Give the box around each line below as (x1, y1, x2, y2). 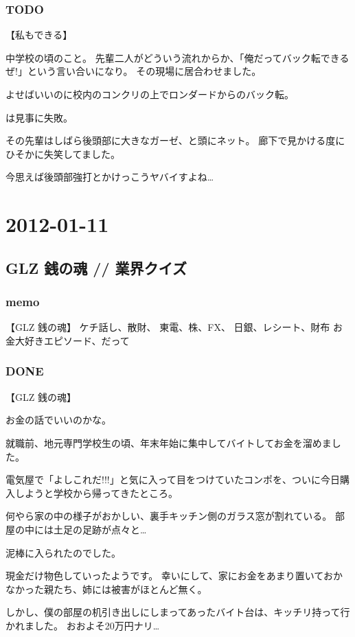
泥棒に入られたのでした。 (5, 545, 121, 559)
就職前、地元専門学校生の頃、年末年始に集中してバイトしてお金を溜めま (5, 435, 332, 450)
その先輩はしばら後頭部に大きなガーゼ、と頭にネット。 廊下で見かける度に (5, 133, 345, 148)
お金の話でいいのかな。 (5, 413, 111, 427)
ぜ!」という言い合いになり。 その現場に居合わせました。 (5, 64, 262, 78)
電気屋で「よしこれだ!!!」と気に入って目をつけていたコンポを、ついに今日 (5, 472, 340, 487)
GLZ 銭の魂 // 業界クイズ (5, 257, 187, 278)
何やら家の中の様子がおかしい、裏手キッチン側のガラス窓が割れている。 (5, 509, 332, 523)
